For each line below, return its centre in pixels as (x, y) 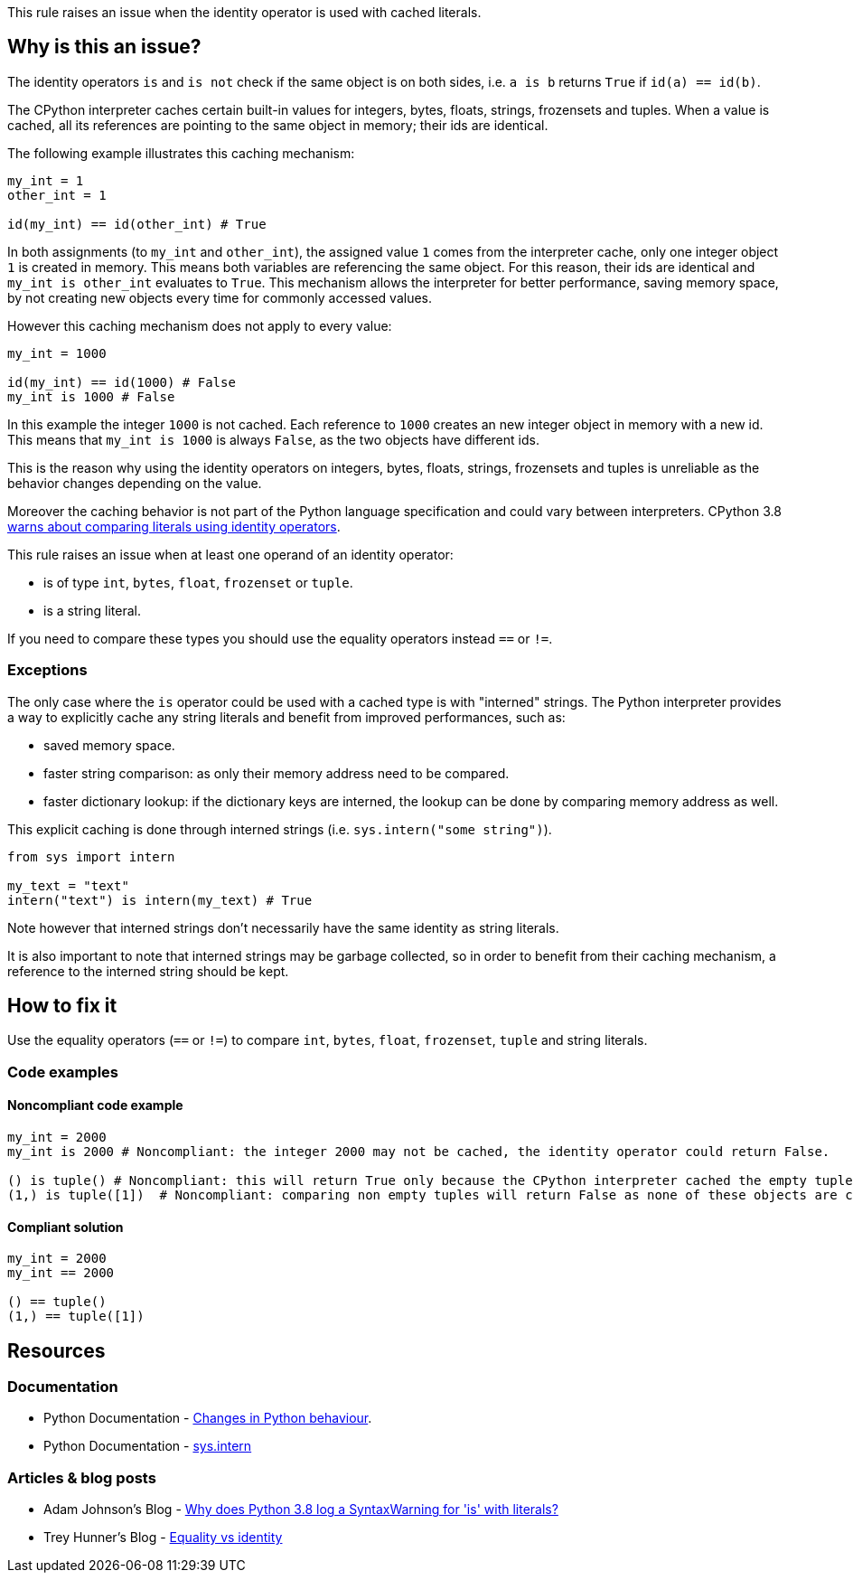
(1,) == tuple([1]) (76, 1317)
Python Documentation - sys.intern (148, 1446)
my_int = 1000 (57, 353)
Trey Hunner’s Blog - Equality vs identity (163, 1538)
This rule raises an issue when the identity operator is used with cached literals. (244, 12)
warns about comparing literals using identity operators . (174, 526)
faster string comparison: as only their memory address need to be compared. (277, 773)
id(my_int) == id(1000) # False (122, 382)
